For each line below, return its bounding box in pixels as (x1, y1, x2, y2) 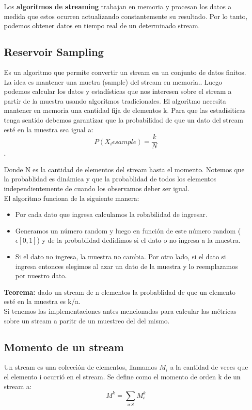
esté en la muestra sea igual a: (4, 124, 94, 134)
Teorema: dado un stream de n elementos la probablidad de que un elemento (4, 286, 236, 297)
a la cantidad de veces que (170, 362, 248, 372)
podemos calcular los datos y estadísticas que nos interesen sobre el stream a (4, 86, 232, 96)
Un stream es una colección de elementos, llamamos (4, 362, 157, 372)
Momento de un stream (4, 339, 124, 354)
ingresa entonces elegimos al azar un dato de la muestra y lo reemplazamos (15, 261, 238, 271)
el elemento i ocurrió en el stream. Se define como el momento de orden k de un (4, 371, 241, 381)
